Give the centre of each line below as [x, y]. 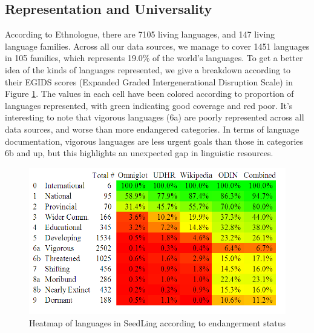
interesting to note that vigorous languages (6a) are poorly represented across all [155, 117]
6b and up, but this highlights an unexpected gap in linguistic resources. [139, 153]
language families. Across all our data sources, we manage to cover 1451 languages [157, 46]
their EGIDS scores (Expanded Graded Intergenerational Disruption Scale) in [149, 81]
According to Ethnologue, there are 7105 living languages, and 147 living [140, 34]
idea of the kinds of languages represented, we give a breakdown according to [148, 69]
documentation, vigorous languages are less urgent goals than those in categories [154, 141]
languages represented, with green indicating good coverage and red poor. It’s [149, 105]
